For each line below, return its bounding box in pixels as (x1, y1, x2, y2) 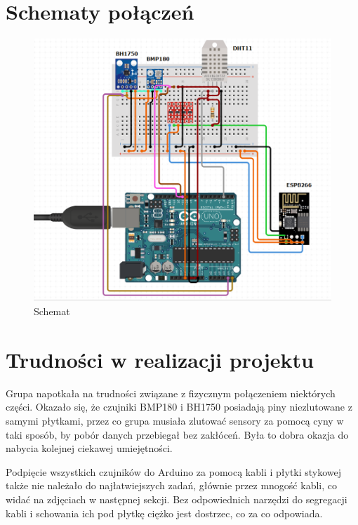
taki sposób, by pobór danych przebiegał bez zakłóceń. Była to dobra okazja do (6, 427, 349, 441)
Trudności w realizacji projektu (6, 345, 314, 373)
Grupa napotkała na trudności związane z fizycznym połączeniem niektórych (6, 385, 336, 400)
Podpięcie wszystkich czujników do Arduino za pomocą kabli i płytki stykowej (6, 464, 342, 479)
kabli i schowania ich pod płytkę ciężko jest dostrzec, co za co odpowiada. (6, 505, 323, 520)
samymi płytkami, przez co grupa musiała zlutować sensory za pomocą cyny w (6, 413, 344, 427)
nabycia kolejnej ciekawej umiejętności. (6, 441, 173, 456)
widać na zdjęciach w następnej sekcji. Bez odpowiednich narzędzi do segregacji (6, 491, 347, 506)
